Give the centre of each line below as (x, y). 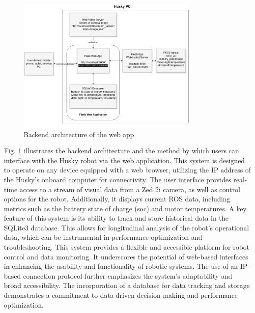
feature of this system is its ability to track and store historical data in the (116, 218)
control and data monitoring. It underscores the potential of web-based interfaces (126, 256)
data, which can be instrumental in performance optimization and (103, 237)
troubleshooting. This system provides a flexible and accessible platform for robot (127, 247)
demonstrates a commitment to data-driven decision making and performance (121, 295)
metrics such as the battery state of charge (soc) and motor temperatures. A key (125, 208)
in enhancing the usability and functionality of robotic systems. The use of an (121, 266)
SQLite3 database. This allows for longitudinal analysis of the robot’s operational (127, 227)
